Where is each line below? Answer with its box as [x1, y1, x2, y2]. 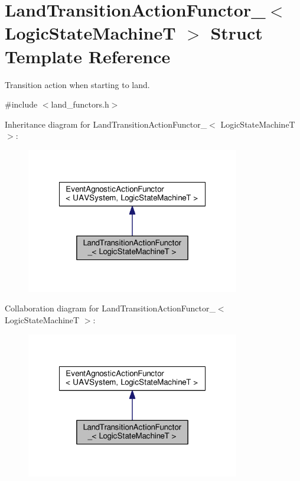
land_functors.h [51, 98, 109, 110]
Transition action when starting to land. [5, 78, 150, 90]
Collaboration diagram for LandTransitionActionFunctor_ [5, 302, 216, 314]
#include [5, 98, 38, 110]
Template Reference [5, 44, 171, 68]
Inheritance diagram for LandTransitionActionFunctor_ [5, 118, 207, 130]
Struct [210, 21, 263, 45]
